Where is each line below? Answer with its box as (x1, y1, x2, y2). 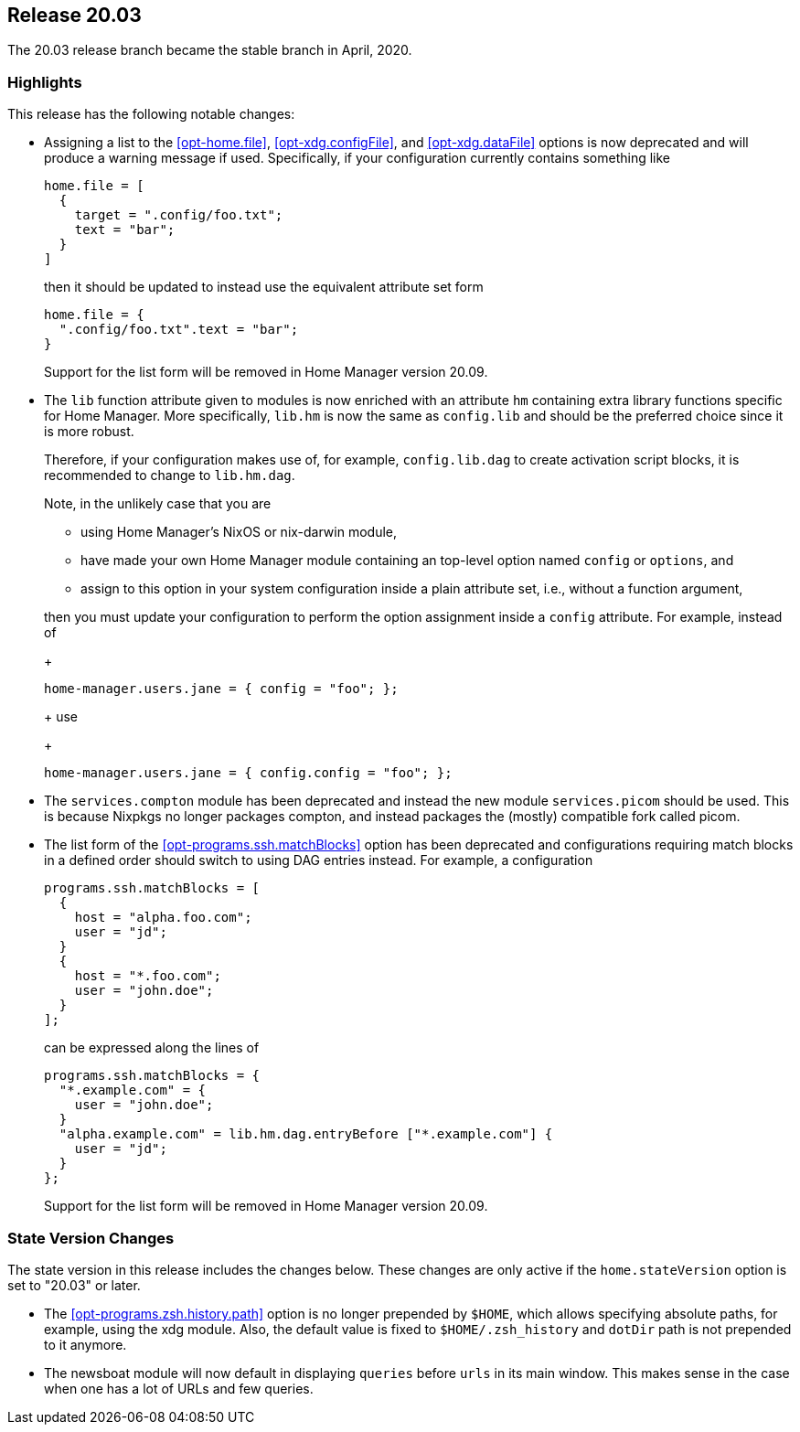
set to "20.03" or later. (7, 1277, 141, 1293)
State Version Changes (7, 1228, 175, 1247)
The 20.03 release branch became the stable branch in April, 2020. (7, 42, 412, 59)
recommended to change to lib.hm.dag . (44, 467, 295, 484)
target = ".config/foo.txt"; (74, 208, 283, 223)
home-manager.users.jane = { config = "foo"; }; (44, 681, 399, 697)
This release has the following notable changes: (7, 106, 295, 123)
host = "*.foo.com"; (74, 968, 221, 984)
